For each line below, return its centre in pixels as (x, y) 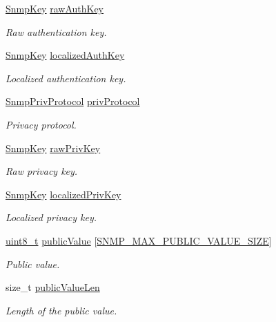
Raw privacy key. (42, 171)
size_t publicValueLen (53, 287)
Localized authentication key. (66, 78)
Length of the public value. (61, 310)
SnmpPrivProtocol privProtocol (73, 101)
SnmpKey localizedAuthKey (65, 55)
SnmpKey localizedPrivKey (63, 194)
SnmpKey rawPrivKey (53, 148)
